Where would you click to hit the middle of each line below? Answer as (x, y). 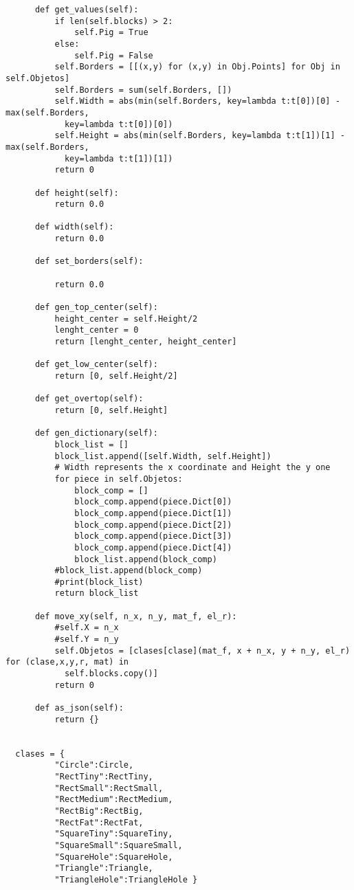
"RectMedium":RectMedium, (114, 800)
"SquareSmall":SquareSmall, (119, 845)
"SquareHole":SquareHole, (114, 857)
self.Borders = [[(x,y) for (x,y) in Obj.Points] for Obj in (197, 67)
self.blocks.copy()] (111, 674)
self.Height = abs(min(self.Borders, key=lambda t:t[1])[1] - (200, 136)
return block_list (97, 593)
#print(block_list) (99, 582)
